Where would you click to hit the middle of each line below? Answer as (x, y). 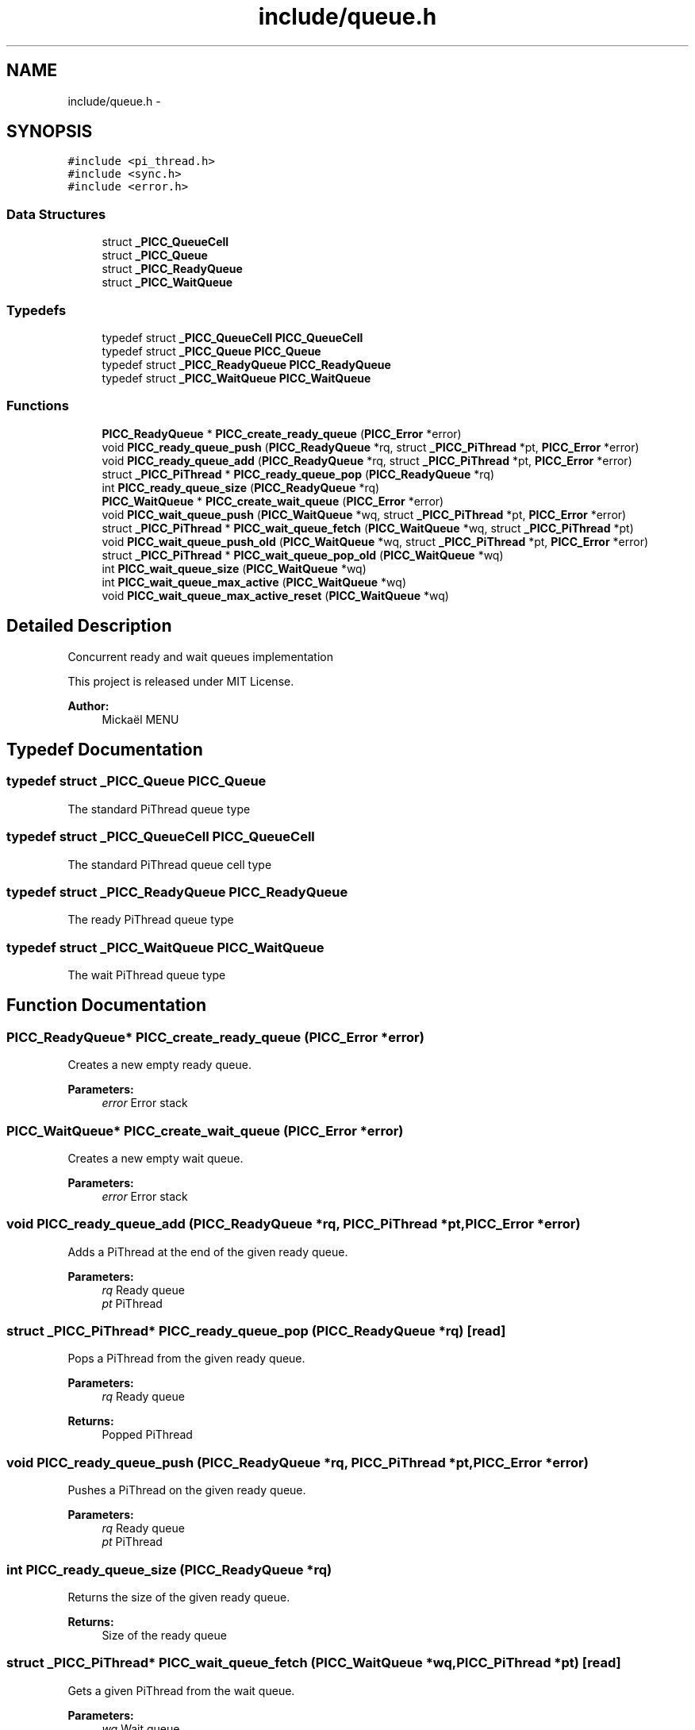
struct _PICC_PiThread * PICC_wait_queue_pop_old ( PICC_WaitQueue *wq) (303, 555)
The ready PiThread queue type (151, 920)
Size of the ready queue (164, 1635)
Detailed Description (89, 626)
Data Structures (56, 214)
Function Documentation (106, 1005)
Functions (38, 406)
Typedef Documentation (105, 749)
